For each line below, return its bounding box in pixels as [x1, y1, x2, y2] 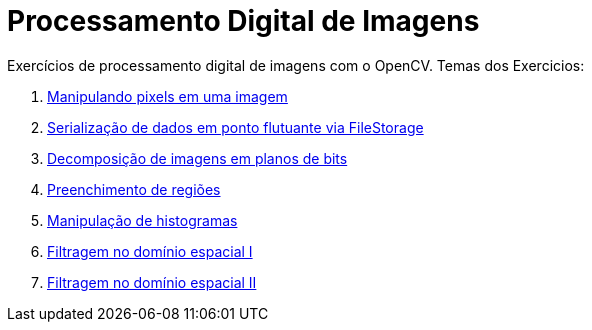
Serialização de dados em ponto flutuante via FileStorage [47, 118, 424, 136]
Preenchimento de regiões [47, 180, 221, 198]
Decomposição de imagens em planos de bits [47, 149, 348, 167]
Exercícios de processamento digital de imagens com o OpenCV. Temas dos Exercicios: [7, 56, 585, 74]
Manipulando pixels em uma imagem [47, 87, 288, 105]
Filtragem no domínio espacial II [47, 273, 257, 291]
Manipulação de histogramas [47, 211, 238, 229]
